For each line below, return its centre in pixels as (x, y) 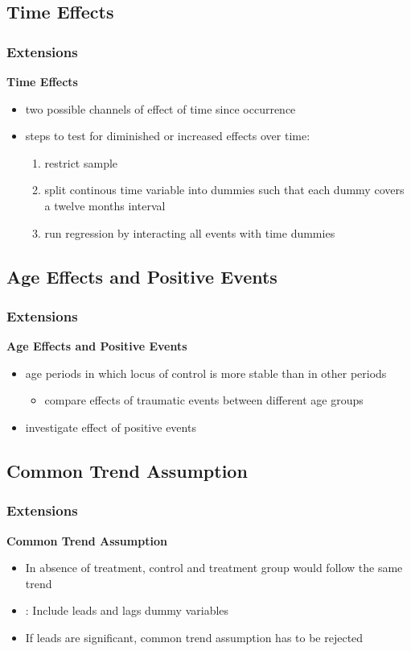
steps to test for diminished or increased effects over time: (168, 136)
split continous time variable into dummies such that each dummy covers (224, 190)
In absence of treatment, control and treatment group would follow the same (214, 568)
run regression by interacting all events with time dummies (190, 232)
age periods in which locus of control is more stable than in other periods (206, 373)
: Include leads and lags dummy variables (127, 610)
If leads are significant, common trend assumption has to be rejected (194, 637)
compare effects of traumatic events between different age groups (204, 400)
